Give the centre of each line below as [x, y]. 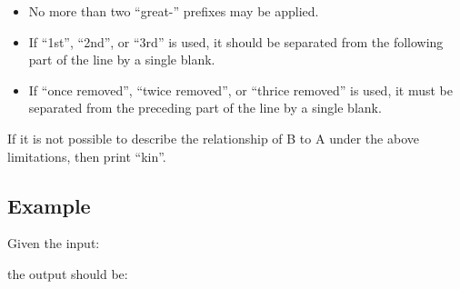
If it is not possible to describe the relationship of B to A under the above [213, 138]
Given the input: [54, 243]
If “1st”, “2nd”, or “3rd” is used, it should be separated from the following [236, 41]
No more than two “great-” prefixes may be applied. [174, 11]
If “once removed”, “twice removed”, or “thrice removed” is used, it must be [241, 90]
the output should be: [68, 273]
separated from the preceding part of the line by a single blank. [205, 108]
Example [49, 205]
